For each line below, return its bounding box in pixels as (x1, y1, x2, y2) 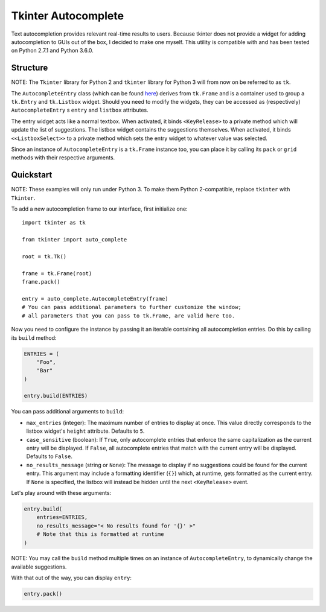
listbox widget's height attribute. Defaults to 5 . (26, 427, 145, 435)
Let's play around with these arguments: (11, 489, 112, 496)
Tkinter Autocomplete (11, 9, 124, 22)
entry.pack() (24, 590, 63, 598)
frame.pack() (22, 278, 60, 285)
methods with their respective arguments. (11, 154, 115, 161)
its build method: (11, 334, 57, 341)
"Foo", (36, 359, 56, 365)
